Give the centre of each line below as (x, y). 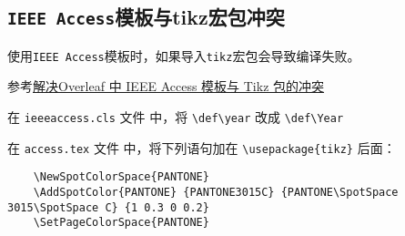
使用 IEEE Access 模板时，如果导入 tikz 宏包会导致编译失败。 (184, 55)
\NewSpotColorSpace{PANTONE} (121, 177)
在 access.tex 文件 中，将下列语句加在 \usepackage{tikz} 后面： (202, 147)
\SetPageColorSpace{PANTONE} (121, 223)
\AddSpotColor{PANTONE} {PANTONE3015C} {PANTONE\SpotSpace (216, 192)
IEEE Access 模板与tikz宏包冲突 (146, 17)
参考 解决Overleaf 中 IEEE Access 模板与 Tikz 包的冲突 (166, 86)
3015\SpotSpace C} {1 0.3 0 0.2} (108, 207)
